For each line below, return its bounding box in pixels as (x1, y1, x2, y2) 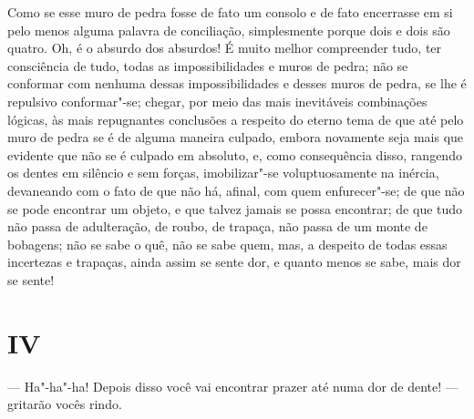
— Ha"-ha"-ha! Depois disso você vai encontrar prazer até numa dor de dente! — (7, 376, 459, 395)
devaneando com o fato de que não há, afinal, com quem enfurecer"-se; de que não (7, 180, 465, 199)
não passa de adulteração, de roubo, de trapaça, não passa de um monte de (7, 217, 428, 236)
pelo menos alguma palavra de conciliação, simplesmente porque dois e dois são (7, 20, 450, 39)
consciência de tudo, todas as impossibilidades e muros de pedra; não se (7, 56, 408, 75)
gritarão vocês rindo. (7, 394, 122, 414)
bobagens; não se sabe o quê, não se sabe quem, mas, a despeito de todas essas (7, 234, 448, 253)
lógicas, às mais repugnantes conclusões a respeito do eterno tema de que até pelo (7, 109, 464, 128)
